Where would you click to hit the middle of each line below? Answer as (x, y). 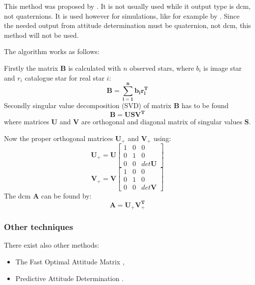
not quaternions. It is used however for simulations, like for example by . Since (122, 15)
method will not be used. (41, 35)
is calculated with (95, 68)
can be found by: (66, 195)
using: (162, 138)
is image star (222, 68)
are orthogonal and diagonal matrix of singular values (162, 122)
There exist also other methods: (51, 245)
